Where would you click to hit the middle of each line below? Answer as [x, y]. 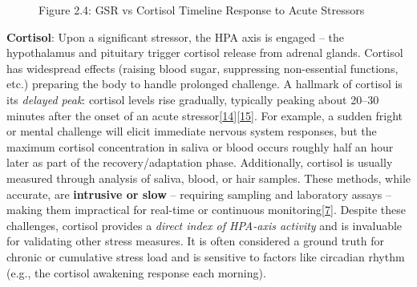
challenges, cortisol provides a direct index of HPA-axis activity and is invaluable [204, 225]
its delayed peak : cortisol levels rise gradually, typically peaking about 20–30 [193, 99]
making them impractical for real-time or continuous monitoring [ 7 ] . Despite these [206, 210]
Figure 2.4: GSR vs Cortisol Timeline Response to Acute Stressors [202, 10]
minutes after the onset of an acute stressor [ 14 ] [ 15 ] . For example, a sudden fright [205, 115]
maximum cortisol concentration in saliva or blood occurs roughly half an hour [200, 146]
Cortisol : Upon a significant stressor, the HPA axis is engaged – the [176, 36]
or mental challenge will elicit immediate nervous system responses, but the [192, 131]
